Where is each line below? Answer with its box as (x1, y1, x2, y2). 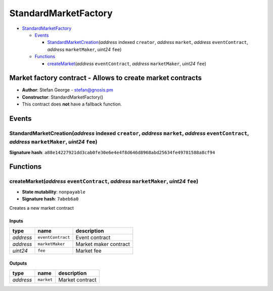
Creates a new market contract (9, 205, 74, 211)
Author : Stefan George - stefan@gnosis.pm (22, 87, 113, 93)
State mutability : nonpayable (22, 188, 86, 195)
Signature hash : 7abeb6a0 (22, 196, 79, 202)
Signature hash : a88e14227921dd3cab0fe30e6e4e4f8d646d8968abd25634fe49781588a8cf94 (9, 149, 215, 155)
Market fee (75, 247, 102, 254)
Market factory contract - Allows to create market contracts (9, 74, 202, 82)
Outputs (9, 260, 27, 266)
